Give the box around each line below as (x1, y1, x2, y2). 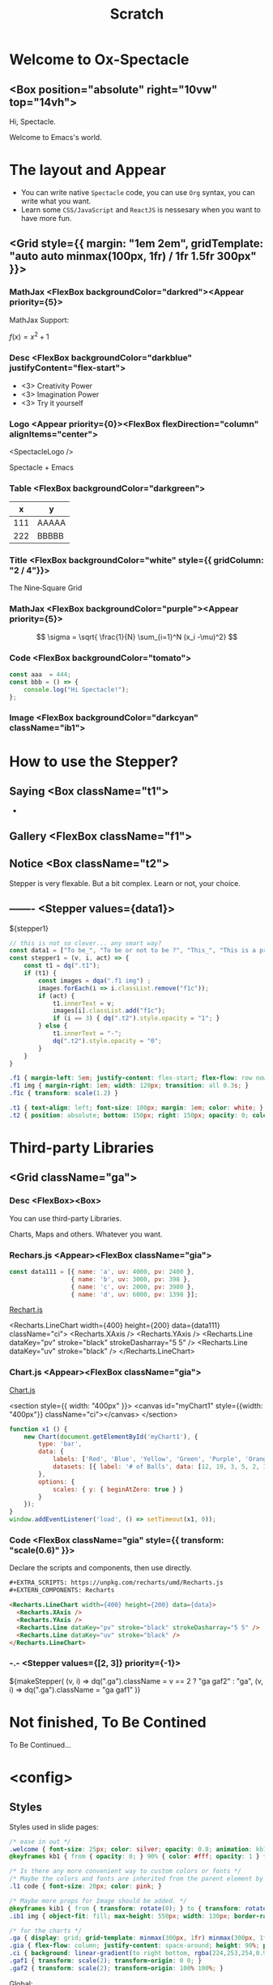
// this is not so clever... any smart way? (9, 939, 162, 948)
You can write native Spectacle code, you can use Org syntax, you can (20, 187, 255, 197)
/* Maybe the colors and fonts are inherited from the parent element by (9, 1875, 264, 1883)
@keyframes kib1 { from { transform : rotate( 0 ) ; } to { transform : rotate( (9, 1904, 271, 1912)
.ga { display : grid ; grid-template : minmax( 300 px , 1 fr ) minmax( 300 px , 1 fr (9, 1934, 271, 1942)
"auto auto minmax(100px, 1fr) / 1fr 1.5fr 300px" (9, 249, 258, 263)
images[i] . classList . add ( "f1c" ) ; (52, 1007, 165, 1015)
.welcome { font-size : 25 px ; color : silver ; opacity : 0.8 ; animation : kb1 (9, 1845, 267, 1853)
